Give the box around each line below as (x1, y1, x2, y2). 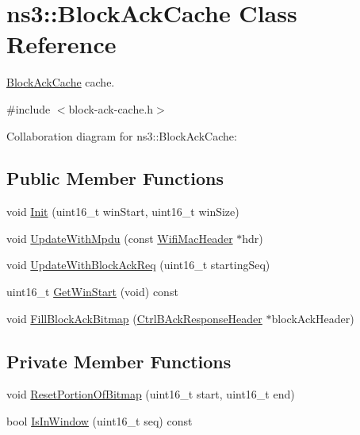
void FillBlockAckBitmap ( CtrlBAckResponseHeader (6, 310, 262, 326)
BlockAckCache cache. (6, 74, 115, 90)
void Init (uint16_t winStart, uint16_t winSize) (6, 203, 239, 220)
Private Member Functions (6, 348, 232, 373)
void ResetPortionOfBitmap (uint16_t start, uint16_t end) (6, 386, 295, 402)
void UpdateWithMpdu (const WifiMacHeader (6, 229, 233, 246)
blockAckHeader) (271, 310, 354, 326)
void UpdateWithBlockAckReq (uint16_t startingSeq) (6, 256, 270, 273)
